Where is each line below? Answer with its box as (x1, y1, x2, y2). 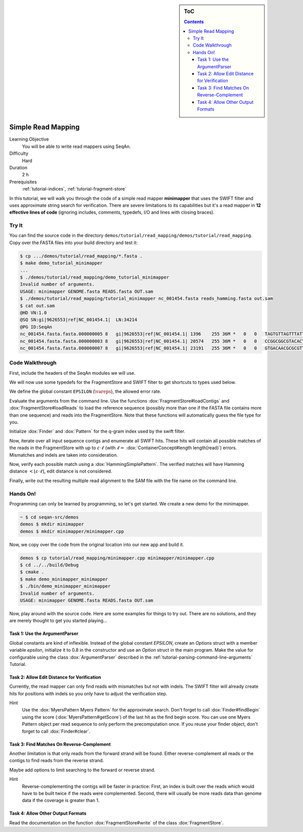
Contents (184, 19, 204, 25)
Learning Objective (9, 136, 49, 142)
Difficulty (9, 150, 29, 156)
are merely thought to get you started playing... (9, 618, 108, 624)
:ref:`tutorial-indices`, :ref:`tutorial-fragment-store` (22, 186, 127, 192)
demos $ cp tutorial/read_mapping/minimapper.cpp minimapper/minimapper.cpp (20, 555, 215, 561)
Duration (9, 165, 28, 171)
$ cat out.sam (20, 303, 55, 308)
